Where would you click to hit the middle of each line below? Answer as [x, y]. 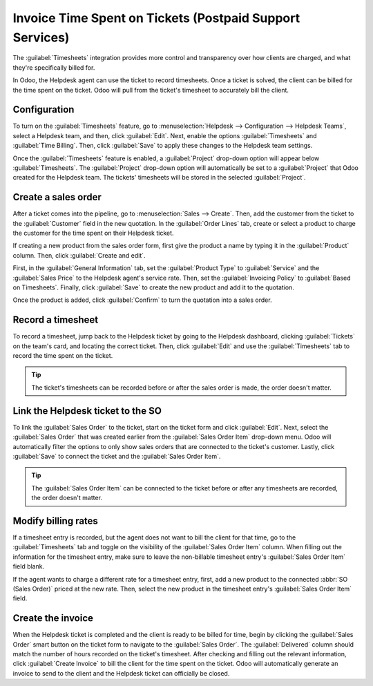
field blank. [29, 566]
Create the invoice [53, 618]
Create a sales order [57, 197]
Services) [41, 37]
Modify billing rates [55, 521]
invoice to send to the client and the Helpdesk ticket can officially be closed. [121, 673]
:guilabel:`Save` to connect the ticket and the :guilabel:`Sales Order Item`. [117, 456]
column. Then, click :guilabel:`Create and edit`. [79, 255]
